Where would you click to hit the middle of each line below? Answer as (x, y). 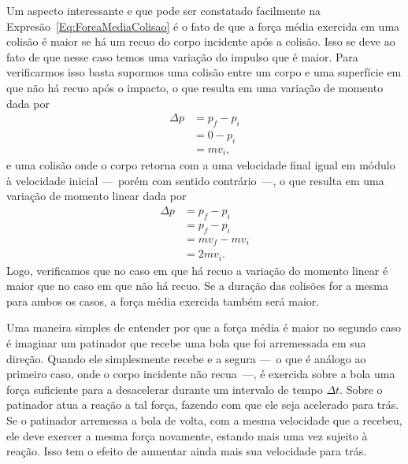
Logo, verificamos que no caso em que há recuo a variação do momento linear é (197, 270)
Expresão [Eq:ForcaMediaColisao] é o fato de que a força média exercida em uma (203, 26)
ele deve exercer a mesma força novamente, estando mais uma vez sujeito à (187, 435)
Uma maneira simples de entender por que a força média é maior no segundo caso (204, 327)
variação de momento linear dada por (96, 196)
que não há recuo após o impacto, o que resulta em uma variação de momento (195, 87)
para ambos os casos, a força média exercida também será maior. (163, 301)
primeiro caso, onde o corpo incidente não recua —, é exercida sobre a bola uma (201, 374)
